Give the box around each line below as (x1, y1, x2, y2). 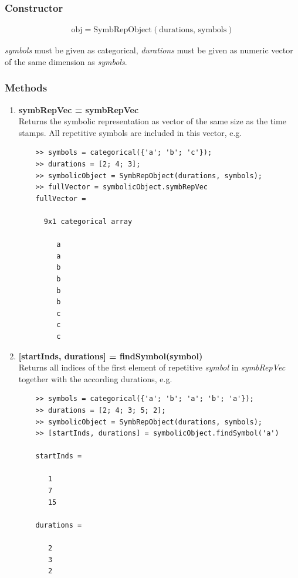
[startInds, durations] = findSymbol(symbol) (18, 349, 203, 362)
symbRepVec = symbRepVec (18, 103, 139, 115)
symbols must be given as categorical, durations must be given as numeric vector (5, 44, 293, 56)
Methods (5, 80, 48, 95)
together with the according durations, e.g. (18, 372, 172, 385)
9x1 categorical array (43, 217, 133, 226)
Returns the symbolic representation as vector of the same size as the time (18, 115, 286, 127)
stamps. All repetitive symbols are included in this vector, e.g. (18, 126, 242, 138)
